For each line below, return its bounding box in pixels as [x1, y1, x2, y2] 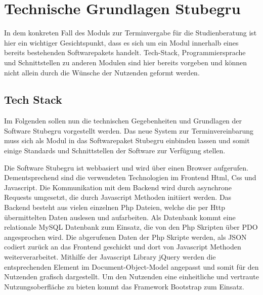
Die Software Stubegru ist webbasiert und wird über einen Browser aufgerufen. [4, 162, 248, 173]
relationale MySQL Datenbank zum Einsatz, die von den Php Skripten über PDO [4, 222, 258, 232]
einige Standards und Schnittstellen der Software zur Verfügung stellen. [4, 145, 226, 156]
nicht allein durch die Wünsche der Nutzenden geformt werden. [4, 67, 200, 77]
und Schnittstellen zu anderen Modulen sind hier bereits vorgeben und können [4, 57, 247, 67]
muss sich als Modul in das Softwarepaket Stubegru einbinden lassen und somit [4, 135, 250, 146]
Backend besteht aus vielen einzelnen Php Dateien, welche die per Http [4, 202, 226, 213]
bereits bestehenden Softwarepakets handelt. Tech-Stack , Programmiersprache [4, 47, 246, 58]
